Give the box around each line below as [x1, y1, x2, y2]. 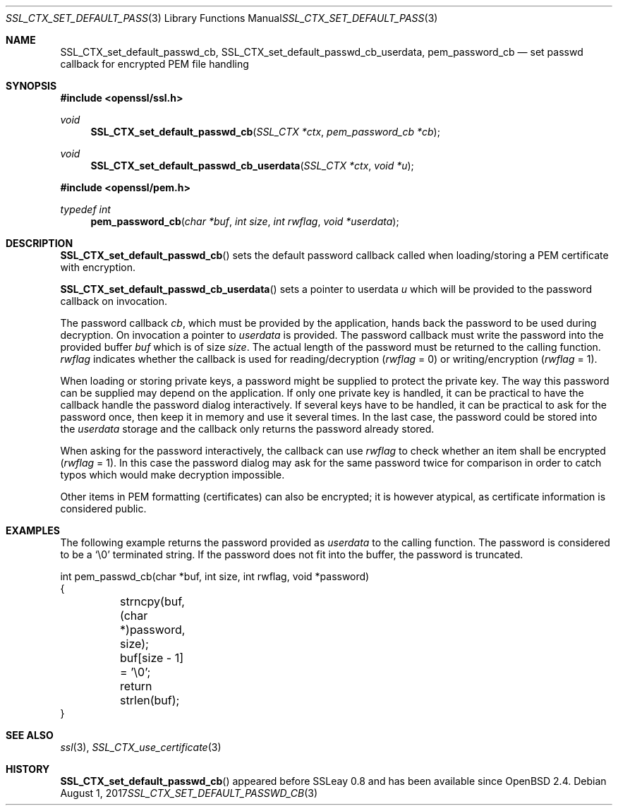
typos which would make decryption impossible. [60, 469, 285, 481]
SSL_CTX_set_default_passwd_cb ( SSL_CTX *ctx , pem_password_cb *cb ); [90, 126, 440, 138]
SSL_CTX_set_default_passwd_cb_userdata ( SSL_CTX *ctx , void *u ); [90, 160, 414, 172]
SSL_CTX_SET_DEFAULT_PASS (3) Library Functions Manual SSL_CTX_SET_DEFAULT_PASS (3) [6, 12, 438, 24]
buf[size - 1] [120, 651, 184, 665]
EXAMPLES [6, 524, 60, 536]
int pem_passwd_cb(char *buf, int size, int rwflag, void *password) [60, 570, 370, 582]
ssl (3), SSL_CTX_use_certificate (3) [60, 741, 222, 753]
